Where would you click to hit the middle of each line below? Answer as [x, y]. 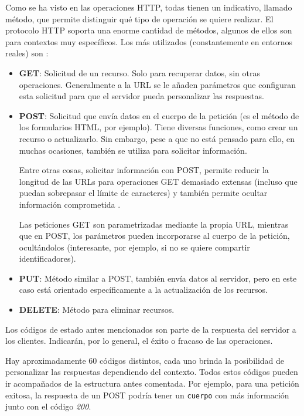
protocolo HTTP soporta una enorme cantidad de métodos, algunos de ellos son [149, 30]
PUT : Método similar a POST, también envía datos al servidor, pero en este [158, 278]
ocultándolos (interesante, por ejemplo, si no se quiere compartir [134, 247]
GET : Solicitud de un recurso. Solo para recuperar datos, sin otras [139, 72]
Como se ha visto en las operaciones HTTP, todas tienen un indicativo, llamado [149, 7]
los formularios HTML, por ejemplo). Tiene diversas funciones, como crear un [158, 127]
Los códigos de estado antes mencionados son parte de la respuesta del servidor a [151, 329]
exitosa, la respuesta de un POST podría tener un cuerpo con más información [147, 395]
